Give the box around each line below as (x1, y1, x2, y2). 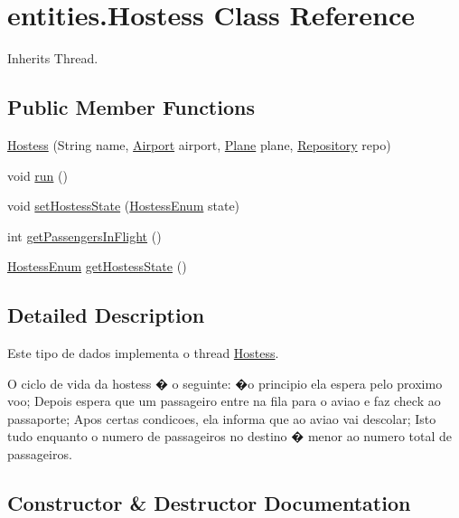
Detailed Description (7, 301, 205, 329)
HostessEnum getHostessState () (7, 257, 187, 276)
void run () (7, 165, 68, 184)
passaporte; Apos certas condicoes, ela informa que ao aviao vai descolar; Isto (7, 409, 436, 428)
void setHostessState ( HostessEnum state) (7, 196, 240, 215)
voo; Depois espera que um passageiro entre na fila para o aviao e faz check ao (7, 391, 441, 410)
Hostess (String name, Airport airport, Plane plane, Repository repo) (7, 135, 391, 154)
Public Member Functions (7, 93, 255, 121)
